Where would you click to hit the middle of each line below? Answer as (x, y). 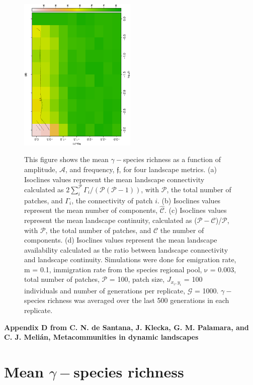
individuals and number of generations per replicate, (105, 290)
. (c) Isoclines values (195, 210)
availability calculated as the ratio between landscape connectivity (126, 249)
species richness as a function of (172, 159)
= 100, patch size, (137, 279)
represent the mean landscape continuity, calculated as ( (111, 220)
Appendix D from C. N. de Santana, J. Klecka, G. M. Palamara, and (126, 327)
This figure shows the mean (66, 159)
